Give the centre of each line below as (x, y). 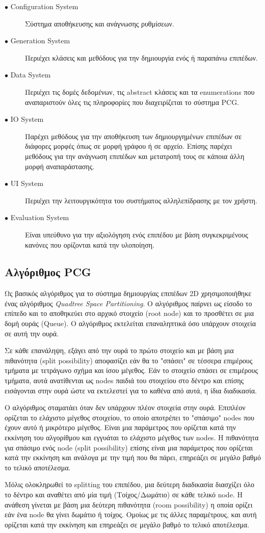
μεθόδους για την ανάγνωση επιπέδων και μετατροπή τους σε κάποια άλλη (135, 156)
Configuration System (44, 6)
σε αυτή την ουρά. (32, 333)
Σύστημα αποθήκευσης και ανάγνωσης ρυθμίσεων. (100, 23)
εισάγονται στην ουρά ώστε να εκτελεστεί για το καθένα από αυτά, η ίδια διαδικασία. (131, 390)
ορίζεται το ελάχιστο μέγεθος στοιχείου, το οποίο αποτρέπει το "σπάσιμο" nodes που (129, 417)
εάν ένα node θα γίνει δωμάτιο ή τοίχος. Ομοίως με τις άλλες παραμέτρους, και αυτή (131, 514)
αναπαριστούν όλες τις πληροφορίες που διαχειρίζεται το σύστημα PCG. (132, 102)
